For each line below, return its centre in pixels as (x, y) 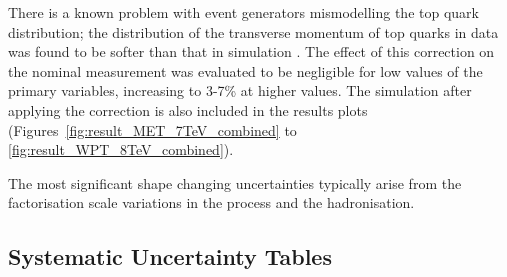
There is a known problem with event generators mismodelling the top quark (243, 12)
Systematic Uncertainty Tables (170, 256)
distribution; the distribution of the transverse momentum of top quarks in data (253, 31)
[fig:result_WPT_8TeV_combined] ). (121, 149)
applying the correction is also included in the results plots (188, 109)
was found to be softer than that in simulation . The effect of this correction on (251, 51)
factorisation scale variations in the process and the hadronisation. (211, 202)
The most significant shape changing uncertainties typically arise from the (235, 182)
